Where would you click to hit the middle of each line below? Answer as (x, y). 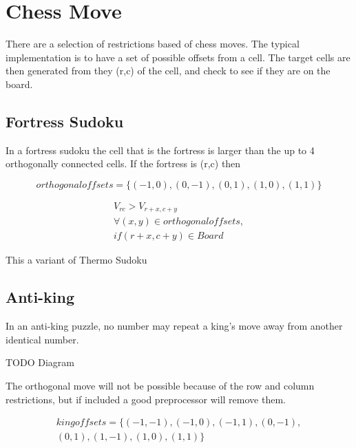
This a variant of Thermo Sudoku (76, 260)
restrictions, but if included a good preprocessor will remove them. (146, 399)
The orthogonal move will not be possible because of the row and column (160, 386)
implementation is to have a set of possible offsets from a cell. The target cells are (178, 57)
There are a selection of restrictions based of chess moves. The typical (153, 44)
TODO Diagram (40, 362)
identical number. (42, 339)
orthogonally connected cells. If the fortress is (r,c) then (123, 163)
